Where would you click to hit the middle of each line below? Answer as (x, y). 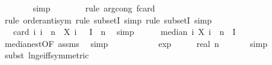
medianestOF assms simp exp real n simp (136, 43)
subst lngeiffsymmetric (47, 55)
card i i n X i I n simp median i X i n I (124, 32)
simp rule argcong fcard (94, 8)
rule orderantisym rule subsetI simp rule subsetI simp (108, 20)
